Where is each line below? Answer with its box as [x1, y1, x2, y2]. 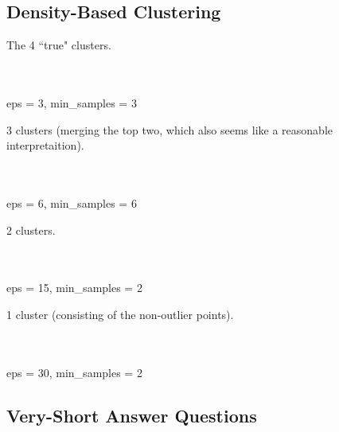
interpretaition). [6, 137, 84, 154]
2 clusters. [6, 221, 56, 238]
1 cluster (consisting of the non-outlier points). [6, 306, 234, 322]
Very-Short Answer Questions [6, 403, 257, 427]
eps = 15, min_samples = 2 [6, 279, 142, 296]
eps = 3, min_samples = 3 [6, 94, 137, 111]
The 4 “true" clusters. [6, 37, 111, 53]
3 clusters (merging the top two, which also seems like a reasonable [6, 121, 333, 138]
